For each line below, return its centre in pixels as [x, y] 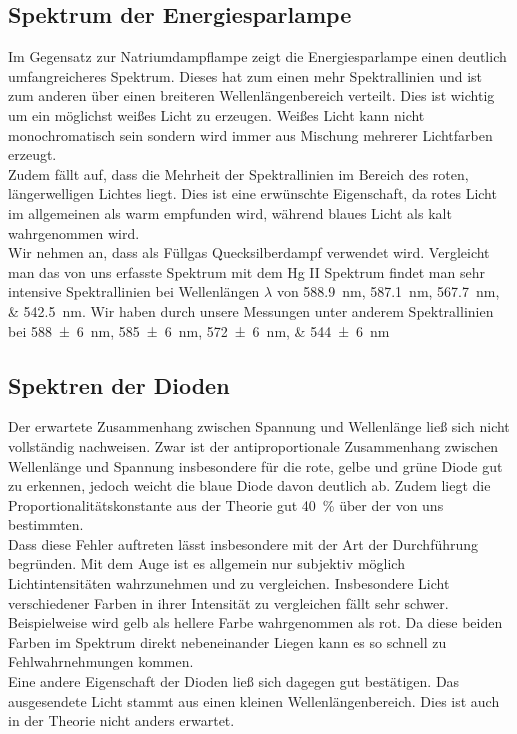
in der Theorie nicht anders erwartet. [121, 720]
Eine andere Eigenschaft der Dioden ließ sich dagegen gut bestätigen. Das [234, 681]
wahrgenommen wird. [74, 232]
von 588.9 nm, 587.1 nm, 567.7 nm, [388, 291]
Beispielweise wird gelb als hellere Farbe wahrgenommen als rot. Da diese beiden [255, 622]
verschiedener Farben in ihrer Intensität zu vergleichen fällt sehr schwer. [228, 602]
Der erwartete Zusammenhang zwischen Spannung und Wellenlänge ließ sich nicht [259, 426]
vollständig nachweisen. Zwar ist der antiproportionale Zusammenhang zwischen [253, 445]
